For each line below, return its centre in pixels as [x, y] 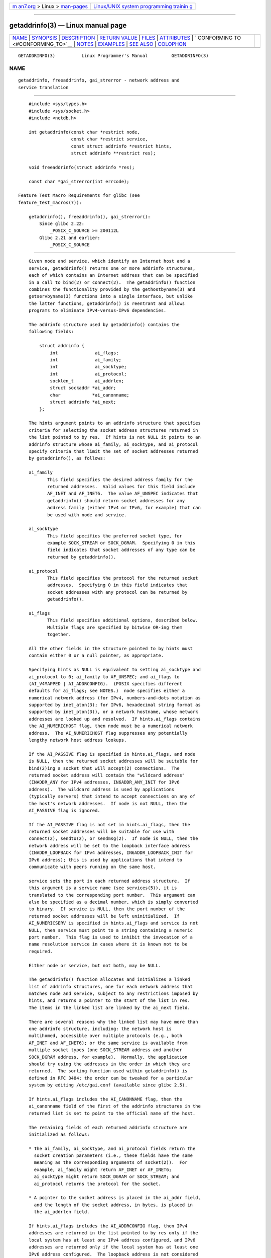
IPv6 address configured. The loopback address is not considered [113, 1254]
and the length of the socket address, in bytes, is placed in [113, 1205]
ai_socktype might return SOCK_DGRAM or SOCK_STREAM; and [107, 1177]
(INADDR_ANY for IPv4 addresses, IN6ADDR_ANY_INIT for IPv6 [104, 782]
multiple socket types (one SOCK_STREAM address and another [105, 1050]
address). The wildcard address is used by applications [101, 789]
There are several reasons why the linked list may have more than [113, 1022]
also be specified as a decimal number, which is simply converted [113, 902]
